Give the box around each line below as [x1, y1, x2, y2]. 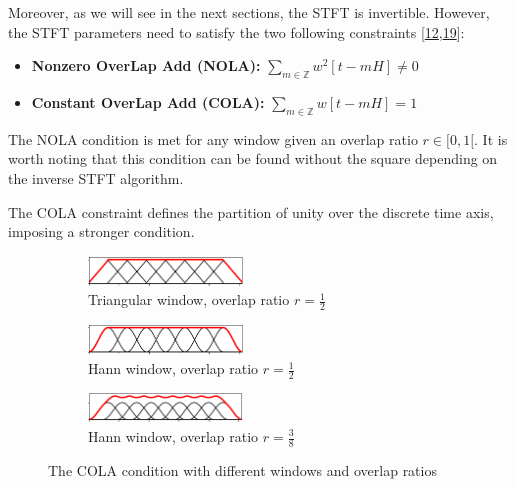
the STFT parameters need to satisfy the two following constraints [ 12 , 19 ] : [8, 21, 465, 42]
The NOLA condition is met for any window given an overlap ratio [8, 128, 418, 149]
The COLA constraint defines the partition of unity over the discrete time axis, [8, 201, 494, 222]
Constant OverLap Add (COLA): [31, 91, 265, 112]
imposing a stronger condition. [8, 221, 195, 242]
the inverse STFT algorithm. [8, 167, 184, 188]
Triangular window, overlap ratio [88, 289, 290, 310]
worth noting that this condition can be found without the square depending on [8, 148, 498, 169]
